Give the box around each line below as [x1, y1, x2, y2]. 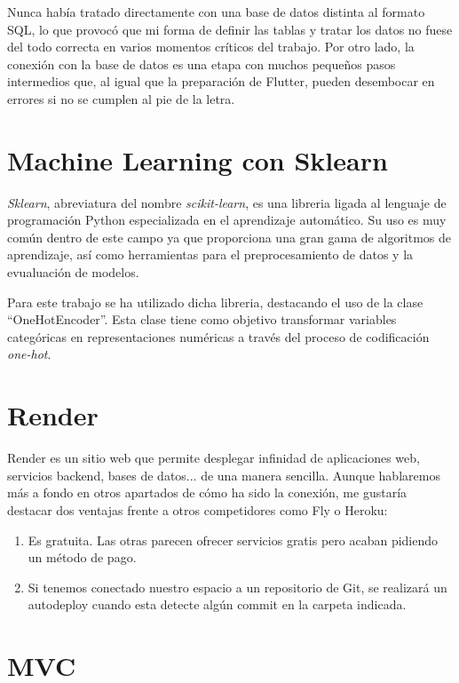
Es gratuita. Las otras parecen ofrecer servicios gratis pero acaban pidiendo [28, 530, 439, 549]
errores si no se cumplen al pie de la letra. [7, 89, 235, 107]
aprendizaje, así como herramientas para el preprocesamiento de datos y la [7, 245, 414, 264]
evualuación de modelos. [7, 263, 139, 282]
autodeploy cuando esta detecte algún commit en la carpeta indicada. [28, 595, 407, 614]
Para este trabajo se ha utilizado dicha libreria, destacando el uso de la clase [7, 292, 423, 311]
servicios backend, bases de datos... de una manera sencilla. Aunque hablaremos [7, 465, 440, 484]
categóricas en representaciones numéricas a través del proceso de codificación [7, 327, 430, 345]
